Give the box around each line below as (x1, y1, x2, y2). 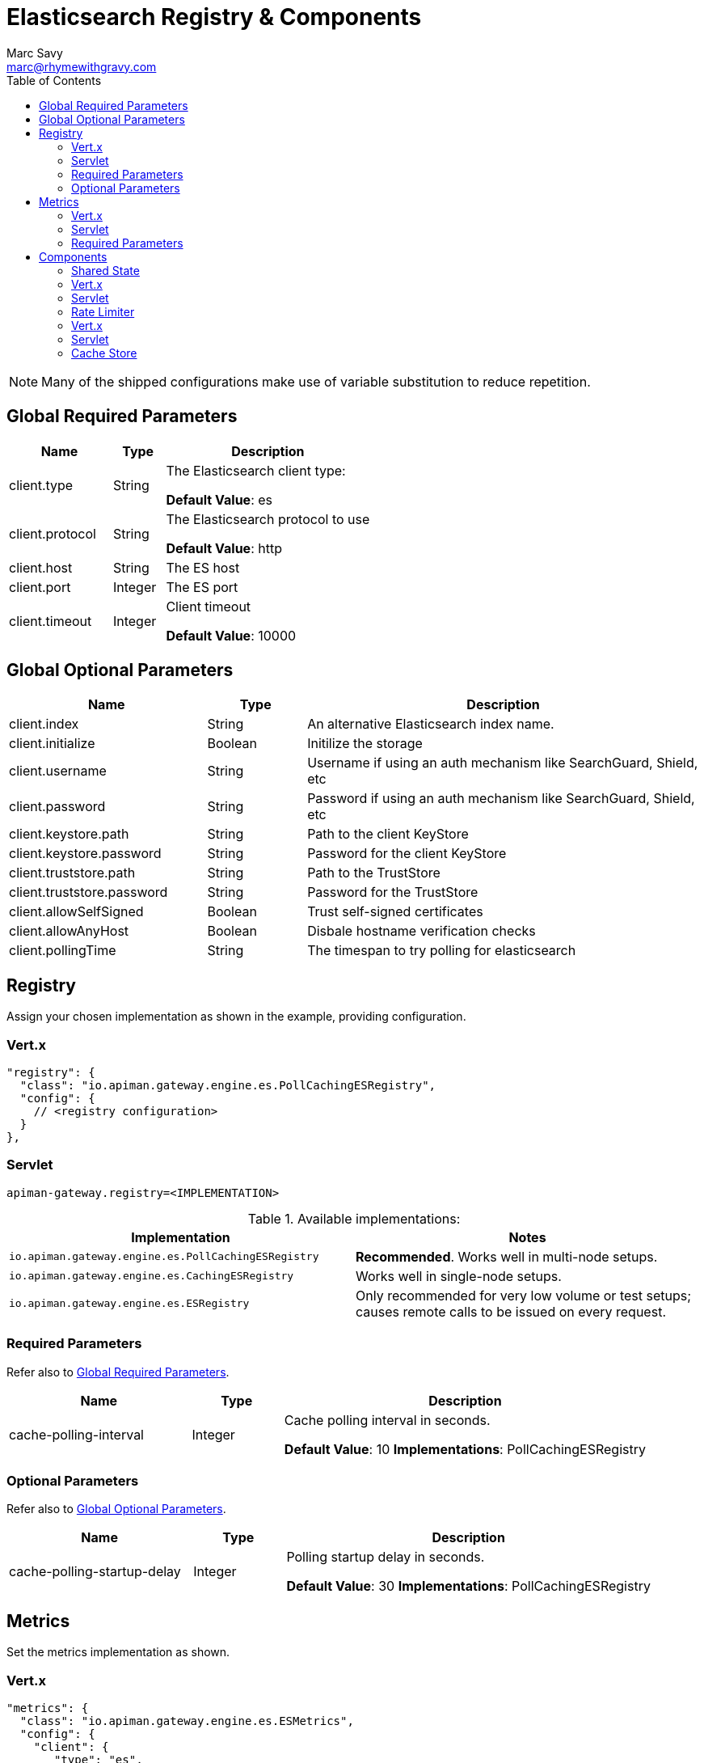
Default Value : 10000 (166, 627, 297, 644)
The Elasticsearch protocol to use (166, 510, 370, 527)
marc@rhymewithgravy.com (6, 59, 157, 74)
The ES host (166, 559, 240, 576)
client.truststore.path (9, 865, 136, 881)
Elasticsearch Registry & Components (6, 3, 422, 31)
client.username (9, 763, 107, 780)
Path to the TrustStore (307, 865, 441, 881)
